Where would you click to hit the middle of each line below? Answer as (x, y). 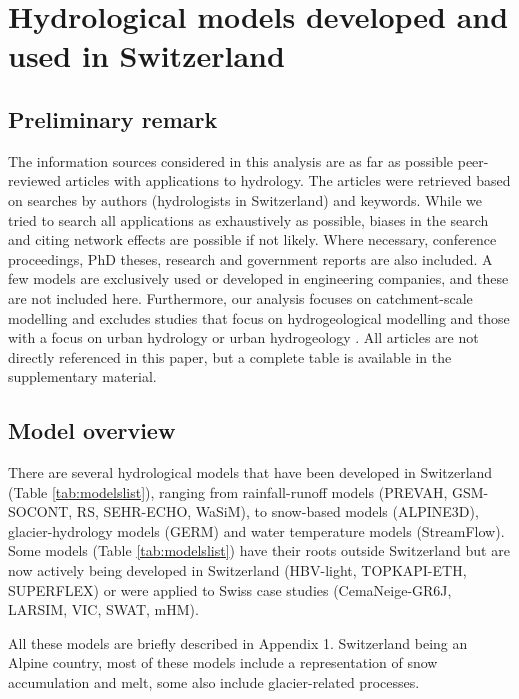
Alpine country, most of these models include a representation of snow (223, 662)
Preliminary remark (113, 118)
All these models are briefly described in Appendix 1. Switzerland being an (238, 642)
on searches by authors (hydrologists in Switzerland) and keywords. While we (245, 199)
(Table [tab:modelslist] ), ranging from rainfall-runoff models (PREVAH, (228, 491)
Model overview (92, 430)
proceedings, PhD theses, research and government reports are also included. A (250, 258)
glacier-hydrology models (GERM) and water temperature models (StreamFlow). (256, 530)
